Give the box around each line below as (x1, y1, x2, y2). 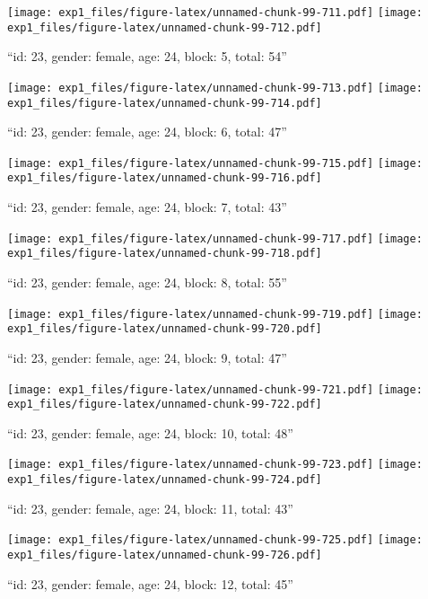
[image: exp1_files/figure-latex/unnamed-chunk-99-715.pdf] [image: (7, 156, 423, 170)
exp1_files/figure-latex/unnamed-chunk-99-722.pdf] (7, 398, 322, 411)
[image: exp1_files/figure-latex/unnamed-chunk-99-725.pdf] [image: (7, 533, 423, 547)
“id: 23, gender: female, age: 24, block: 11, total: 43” (7, 498, 293, 517)
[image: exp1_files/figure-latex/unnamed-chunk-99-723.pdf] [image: (7, 458, 423, 471)
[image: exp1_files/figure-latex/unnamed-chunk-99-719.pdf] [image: (7, 307, 423, 321)
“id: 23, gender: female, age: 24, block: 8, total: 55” (7, 273, 287, 292)
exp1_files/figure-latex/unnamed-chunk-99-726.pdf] (7, 549, 322, 561)
